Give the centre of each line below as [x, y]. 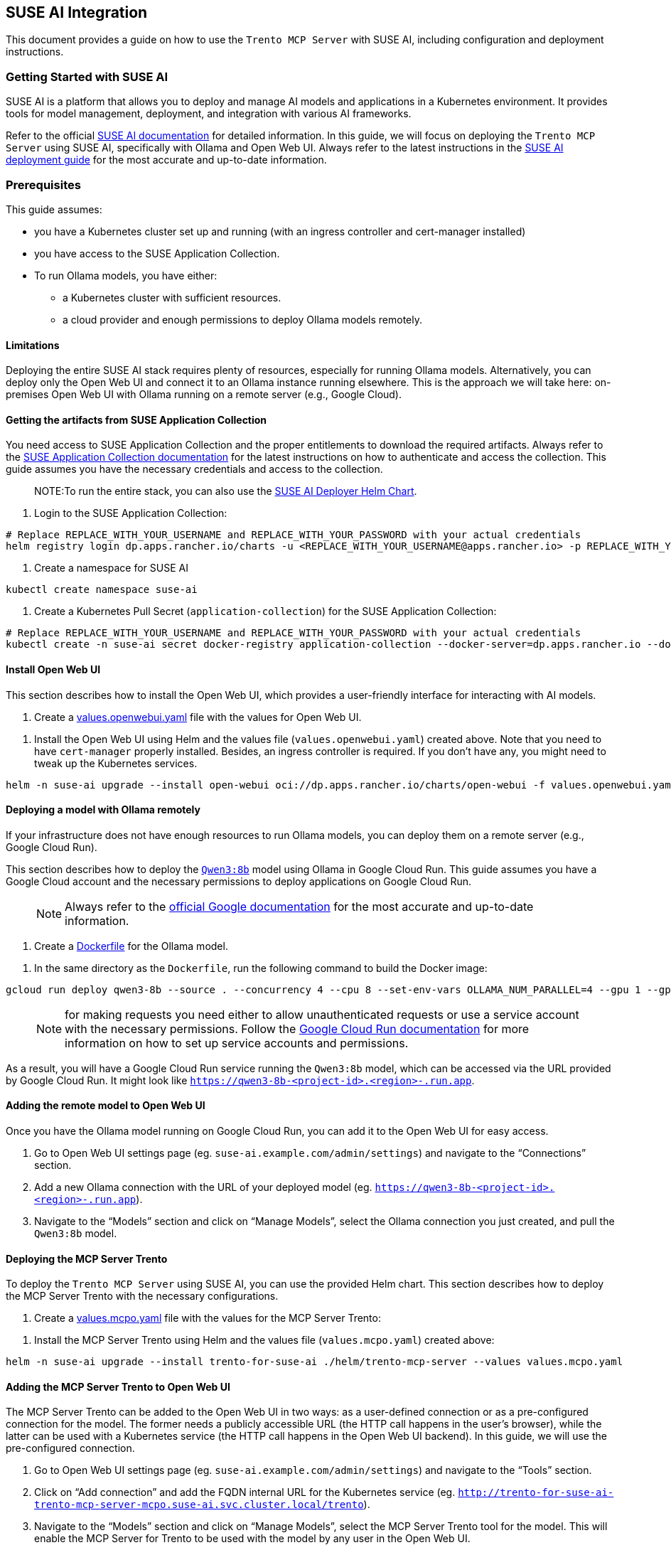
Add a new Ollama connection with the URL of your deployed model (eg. [203, 1187]
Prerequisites [43, 185]
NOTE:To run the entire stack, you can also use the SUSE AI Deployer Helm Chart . [226, 491]
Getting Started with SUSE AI [87, 76]
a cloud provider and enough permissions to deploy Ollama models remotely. [243, 319]
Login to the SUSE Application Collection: [131, 513]
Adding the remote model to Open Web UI [106, 1106]
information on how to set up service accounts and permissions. [237, 1043]
